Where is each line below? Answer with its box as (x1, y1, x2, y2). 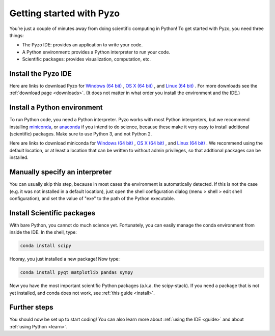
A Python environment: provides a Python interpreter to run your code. (22, 49, 171, 55)
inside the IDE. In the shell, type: (9, 229, 77, 235)
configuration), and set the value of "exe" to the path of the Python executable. (9, 195, 175, 201)
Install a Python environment (9, 103, 103, 112)
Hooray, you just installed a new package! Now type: (9, 256, 120, 262)
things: (9, 32, 24, 38)
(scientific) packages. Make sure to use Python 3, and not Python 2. (9, 131, 152, 137)
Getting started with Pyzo (9, 8, 120, 19)
